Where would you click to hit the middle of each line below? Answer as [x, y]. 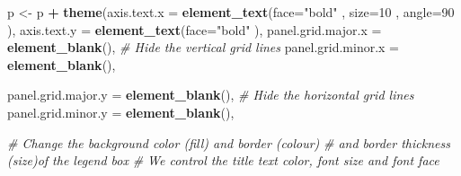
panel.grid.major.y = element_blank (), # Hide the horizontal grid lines [211, 95]
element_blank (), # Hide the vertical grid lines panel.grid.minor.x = [204, 47]
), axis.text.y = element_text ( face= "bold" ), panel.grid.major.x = [195, 29]
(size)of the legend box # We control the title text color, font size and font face [223, 160]
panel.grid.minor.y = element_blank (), [121, 112]
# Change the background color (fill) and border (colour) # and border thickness [229, 142]
